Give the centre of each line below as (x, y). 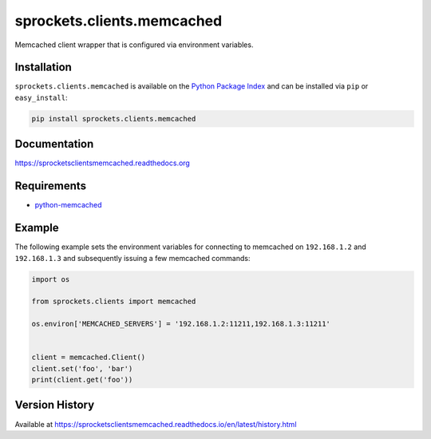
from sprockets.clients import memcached (114, 302)
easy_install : (41, 97)
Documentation (54, 144)
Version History (55, 405)
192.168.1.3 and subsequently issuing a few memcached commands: (132, 258)
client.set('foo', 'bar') (82, 368)
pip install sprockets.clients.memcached (114, 119)
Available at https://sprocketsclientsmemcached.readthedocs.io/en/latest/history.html (156, 424)
